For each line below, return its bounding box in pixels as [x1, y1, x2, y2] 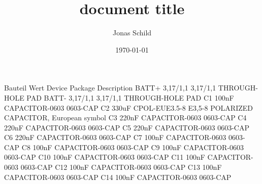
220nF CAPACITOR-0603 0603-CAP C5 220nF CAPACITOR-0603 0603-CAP [4, 122, 249, 132]
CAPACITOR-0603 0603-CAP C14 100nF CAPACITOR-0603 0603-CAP [4, 171, 232, 182]
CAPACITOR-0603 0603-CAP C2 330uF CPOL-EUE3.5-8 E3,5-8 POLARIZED [4, 102, 253, 113]
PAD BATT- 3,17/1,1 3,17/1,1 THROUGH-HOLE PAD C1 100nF [26, 92, 234, 103]
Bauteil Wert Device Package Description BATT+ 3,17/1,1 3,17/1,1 [4, 82, 216, 93]
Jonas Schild [112, 27, 152, 38]
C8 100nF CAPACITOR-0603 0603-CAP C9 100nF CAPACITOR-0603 [21, 142, 244, 152]
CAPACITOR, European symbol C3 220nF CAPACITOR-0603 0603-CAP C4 [4, 112, 247, 123]
